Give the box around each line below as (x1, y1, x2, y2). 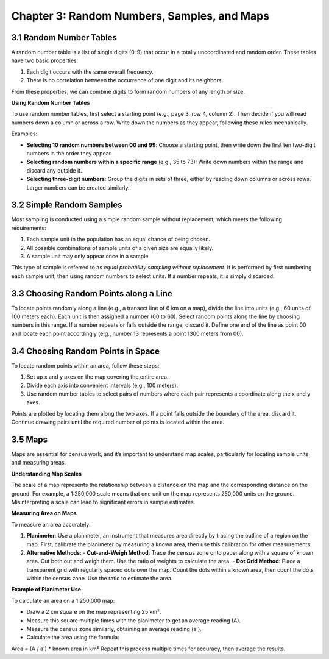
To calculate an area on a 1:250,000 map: (11, 597, 115, 604)
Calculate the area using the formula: (26, 634, 119, 641)
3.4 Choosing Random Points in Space (11, 346, 160, 356)
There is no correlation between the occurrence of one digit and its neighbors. (26, 77, 224, 84)
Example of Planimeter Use (11, 586, 82, 593)
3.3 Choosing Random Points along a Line (11, 288, 173, 299)
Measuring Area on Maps (11, 510, 77, 517)
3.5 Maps (11, 434, 48, 444)
